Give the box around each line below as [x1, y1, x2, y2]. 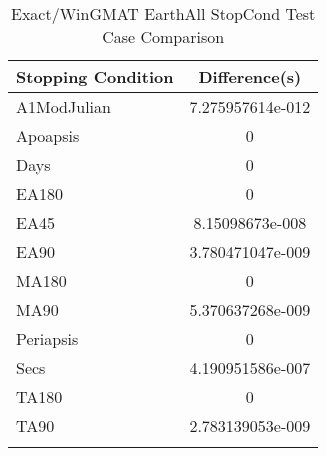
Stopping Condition [16, 65, 174, 88]
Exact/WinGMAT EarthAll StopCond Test [11, 2, 316, 25]
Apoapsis [16, 124, 80, 147]
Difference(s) [198, 65, 302, 88]
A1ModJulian [16, 95, 111, 118]
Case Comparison [102, 25, 225, 48]
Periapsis [16, 327, 79, 350]
